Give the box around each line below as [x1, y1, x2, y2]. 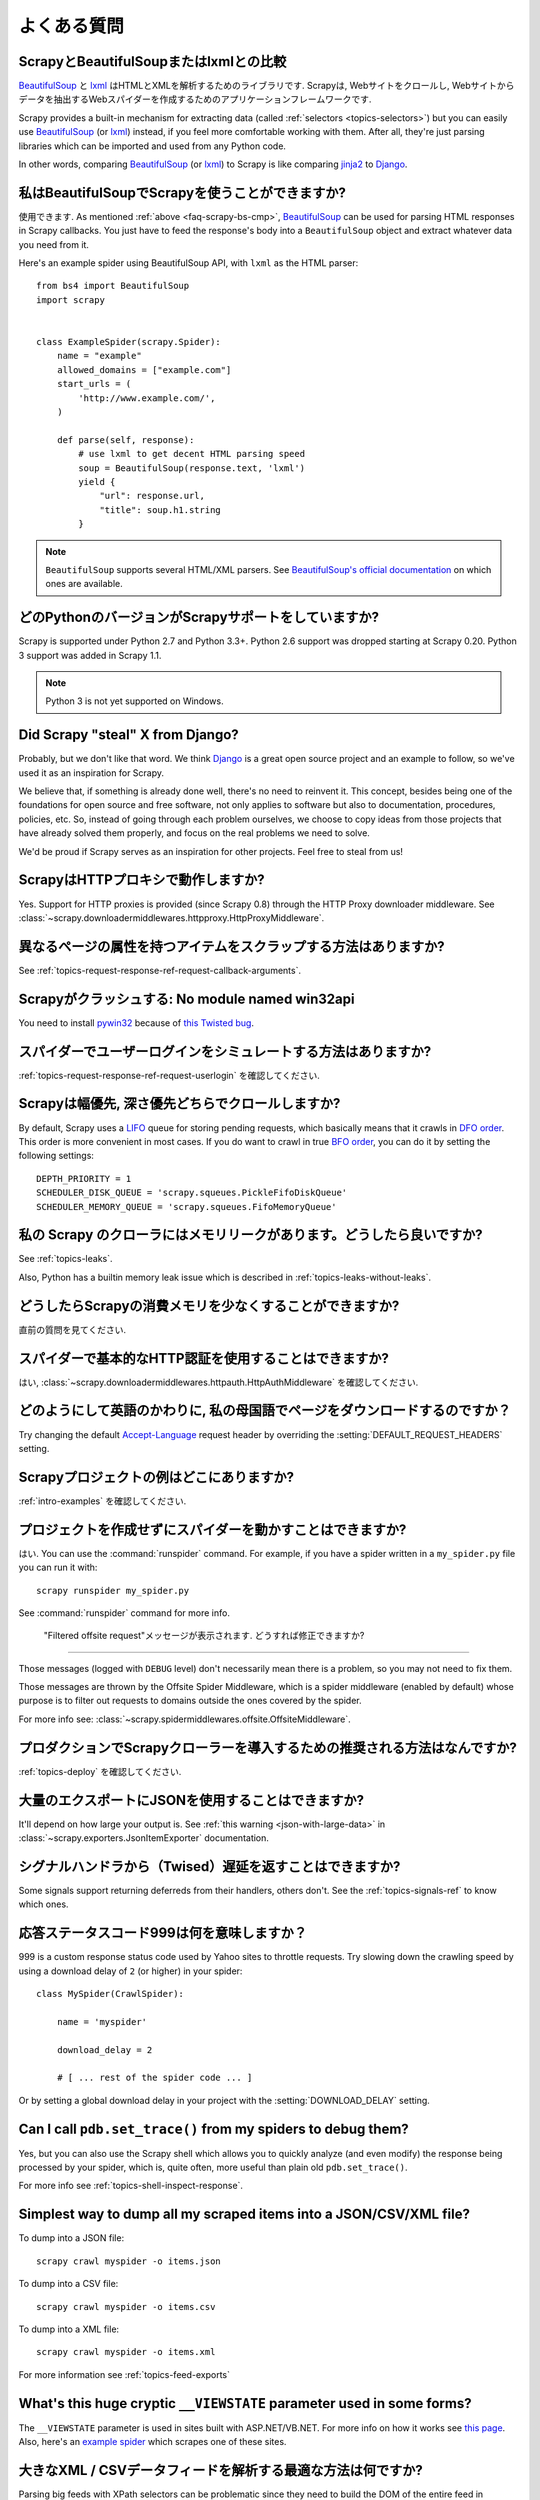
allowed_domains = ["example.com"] [56, 364, 232, 375]
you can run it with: [18, 1561, 98, 1574]
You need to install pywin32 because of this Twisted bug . [18, 1016, 255, 1029]
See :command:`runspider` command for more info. [18, 1606, 230, 1619]
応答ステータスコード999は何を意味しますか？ [18, 1925, 307, 1942]
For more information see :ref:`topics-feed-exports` [18, 2368, 230, 2380]
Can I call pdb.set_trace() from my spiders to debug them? [18, 2120, 409, 2137]
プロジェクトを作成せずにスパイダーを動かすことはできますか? [18, 1521, 407, 1538]
